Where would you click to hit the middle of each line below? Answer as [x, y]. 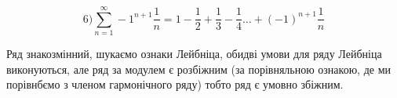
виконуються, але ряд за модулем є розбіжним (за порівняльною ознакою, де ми [199, 69]
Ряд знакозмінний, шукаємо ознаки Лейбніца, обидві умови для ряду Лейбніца [194, 54]
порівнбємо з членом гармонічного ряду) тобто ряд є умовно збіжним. [175, 84]
